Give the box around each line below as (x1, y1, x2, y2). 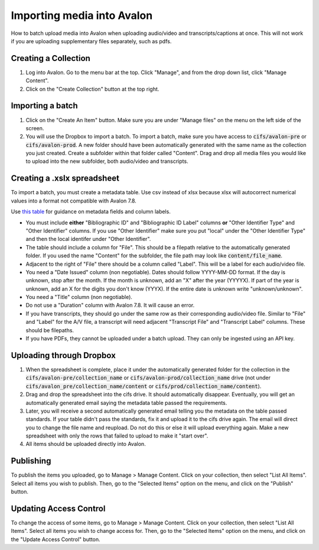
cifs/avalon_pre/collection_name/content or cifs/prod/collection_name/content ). (25, 382, 262, 390)
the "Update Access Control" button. (11, 536, 100, 543)
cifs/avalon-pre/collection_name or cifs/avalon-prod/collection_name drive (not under (25, 374, 271, 381)
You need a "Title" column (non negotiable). (25, 294, 133, 301)
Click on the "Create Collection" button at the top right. (25, 85, 159, 92)
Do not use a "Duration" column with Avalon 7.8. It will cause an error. (25, 302, 195, 309)
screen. (25, 124, 44, 131)
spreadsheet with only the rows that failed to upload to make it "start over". (25, 432, 209, 439)
